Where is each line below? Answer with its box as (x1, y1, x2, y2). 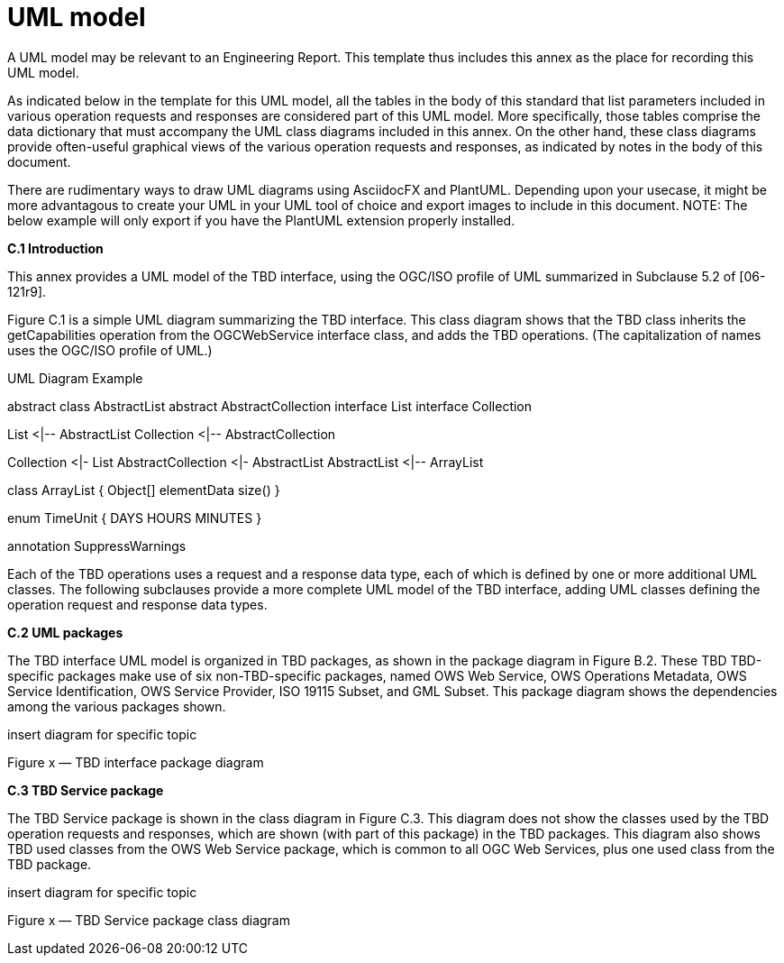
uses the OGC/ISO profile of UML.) (7, 342, 213, 358)
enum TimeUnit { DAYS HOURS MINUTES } (7, 509, 262, 526)
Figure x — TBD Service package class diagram (7, 912, 290, 928)
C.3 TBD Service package (7, 782, 164, 798)
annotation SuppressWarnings (7, 537, 187, 554)
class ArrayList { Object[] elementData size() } (7, 481, 280, 498)
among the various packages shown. (7, 698, 226, 714)
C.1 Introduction (7, 240, 104, 256)
